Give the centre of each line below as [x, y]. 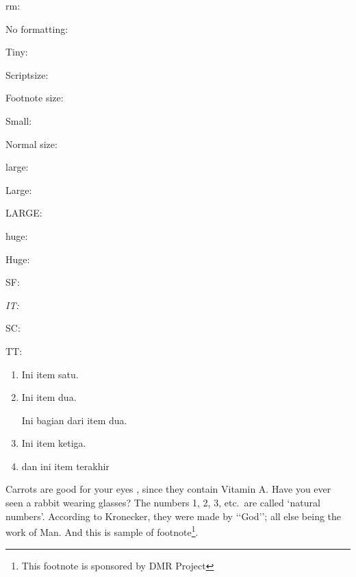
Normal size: [31, 144]
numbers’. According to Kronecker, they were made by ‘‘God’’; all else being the [174, 516]
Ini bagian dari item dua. [74, 420]
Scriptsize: [27, 74]
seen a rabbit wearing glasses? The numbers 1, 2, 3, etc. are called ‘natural [163, 503]
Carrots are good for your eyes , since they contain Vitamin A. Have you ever [168, 489]
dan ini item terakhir [65, 466]
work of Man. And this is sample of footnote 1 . [102, 531]
